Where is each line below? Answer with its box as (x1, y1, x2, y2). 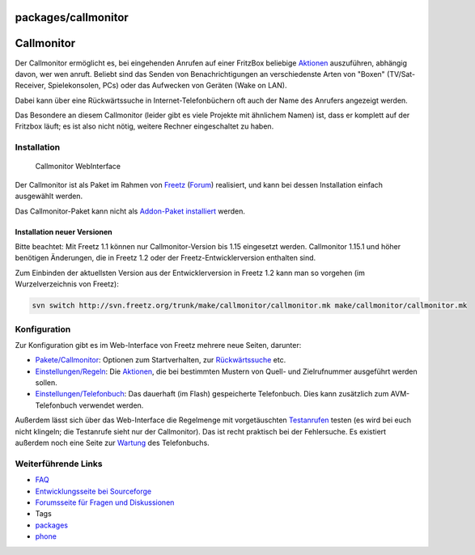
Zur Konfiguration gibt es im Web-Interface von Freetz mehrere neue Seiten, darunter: (15, 340, 302, 350)
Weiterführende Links (15, 458, 103, 469)
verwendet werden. (78, 400, 144, 410)
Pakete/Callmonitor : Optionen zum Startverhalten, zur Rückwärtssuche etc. (35, 355, 286, 365)
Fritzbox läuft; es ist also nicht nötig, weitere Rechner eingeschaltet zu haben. (15, 121, 274, 131)
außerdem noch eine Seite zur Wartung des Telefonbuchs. (15, 438, 210, 448)
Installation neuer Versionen (15, 227, 112, 236)
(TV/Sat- (387, 69, 416, 78)
